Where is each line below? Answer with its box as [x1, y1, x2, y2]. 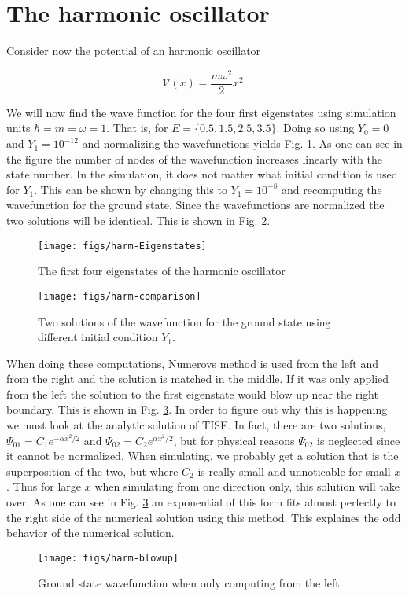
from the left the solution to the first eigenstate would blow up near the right [6, 385, 378, 402]
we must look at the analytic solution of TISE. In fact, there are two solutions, [6, 417, 386, 433]
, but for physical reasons [173, 432, 295, 448]
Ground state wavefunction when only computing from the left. [38, 575, 343, 591]
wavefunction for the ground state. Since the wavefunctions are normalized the [6, 197, 385, 213]
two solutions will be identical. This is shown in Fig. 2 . [6, 212, 271, 229]
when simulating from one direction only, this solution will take [94, 478, 400, 495]
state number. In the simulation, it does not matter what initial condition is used [6, 166, 398, 182]
